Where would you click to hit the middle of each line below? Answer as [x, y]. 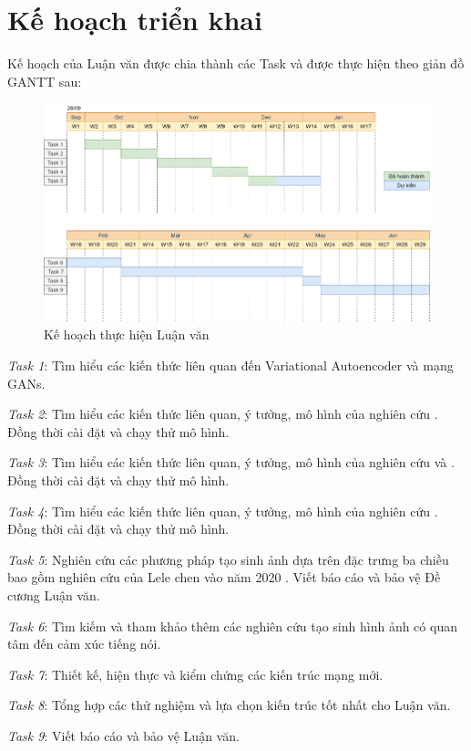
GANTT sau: [45, 81]
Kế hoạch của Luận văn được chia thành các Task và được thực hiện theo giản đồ [236, 63]
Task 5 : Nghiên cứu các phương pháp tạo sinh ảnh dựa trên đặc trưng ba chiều [228, 559]
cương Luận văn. [54, 595]
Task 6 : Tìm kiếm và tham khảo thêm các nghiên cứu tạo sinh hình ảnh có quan [232, 626]
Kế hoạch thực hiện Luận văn [127, 334]
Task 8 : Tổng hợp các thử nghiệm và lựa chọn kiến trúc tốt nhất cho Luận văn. [229, 705]
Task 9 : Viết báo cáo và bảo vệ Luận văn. [123, 735]
